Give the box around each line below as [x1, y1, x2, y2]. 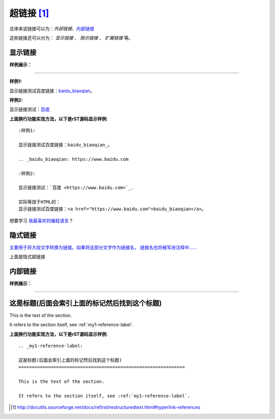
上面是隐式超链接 [9, 254, 45, 260]
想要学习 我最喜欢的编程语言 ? [9, 217, 73, 224]
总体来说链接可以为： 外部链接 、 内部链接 [9, 26, 94, 32]
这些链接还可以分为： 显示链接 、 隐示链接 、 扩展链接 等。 [9, 35, 133, 41]
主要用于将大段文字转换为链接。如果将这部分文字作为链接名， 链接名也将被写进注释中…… [9, 244, 197, 250]
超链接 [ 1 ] [9, 8, 49, 19]
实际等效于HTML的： [18, 199, 61, 205]
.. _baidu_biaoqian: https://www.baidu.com [18, 156, 129, 162]
